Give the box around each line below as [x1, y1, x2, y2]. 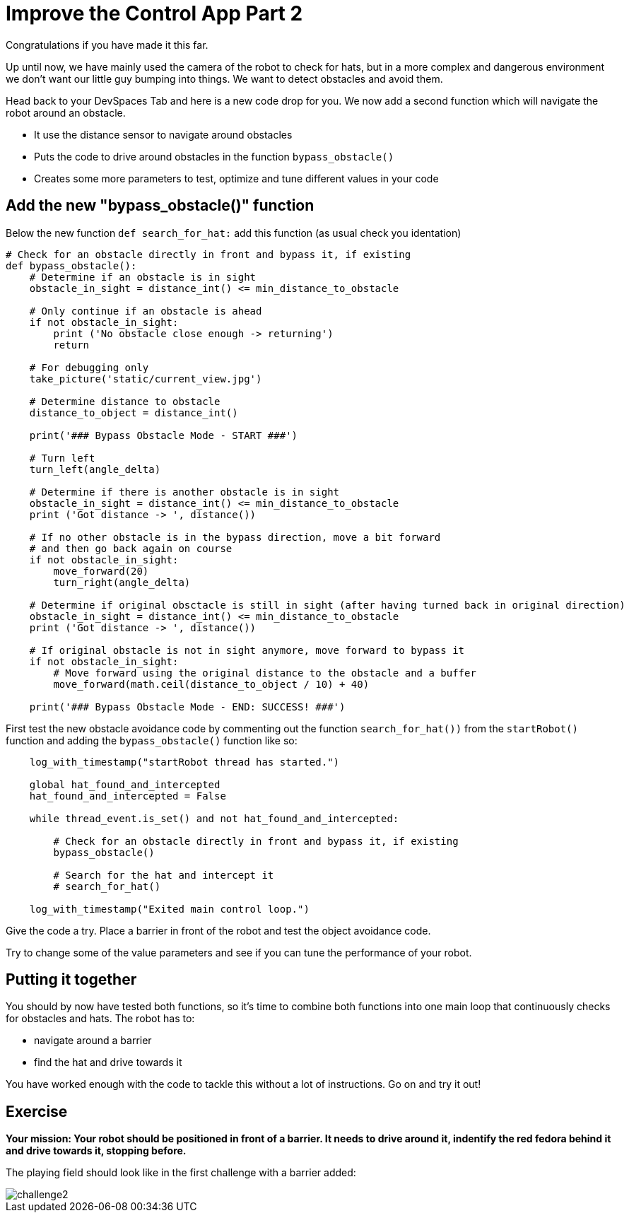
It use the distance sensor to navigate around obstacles [34, 128, 293, 141]
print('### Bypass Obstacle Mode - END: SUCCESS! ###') [29, 701, 346, 713]
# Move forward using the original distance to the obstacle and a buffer [53, 667, 476, 679]
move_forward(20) [53, 565, 149, 577]
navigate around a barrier [34, 1034, 152, 1047]
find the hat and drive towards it [34, 1056, 182, 1069]
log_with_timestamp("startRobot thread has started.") [29, 756, 340, 768]
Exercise [6, 1102, 68, 1120]
